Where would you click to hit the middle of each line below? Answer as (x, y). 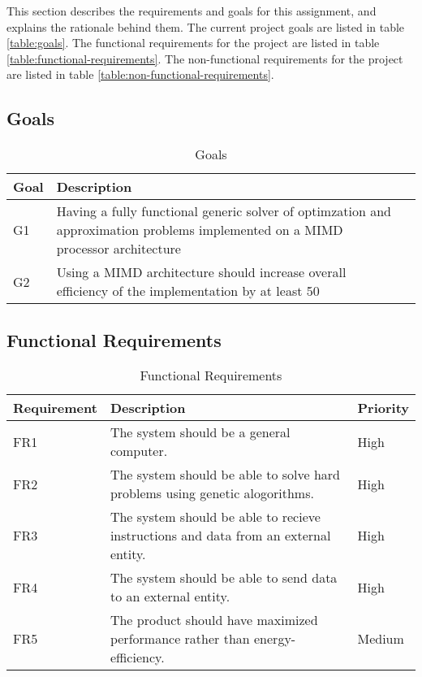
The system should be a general (200, 432)
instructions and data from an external (220, 536)
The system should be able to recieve (215, 517)
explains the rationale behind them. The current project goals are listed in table (206, 26)
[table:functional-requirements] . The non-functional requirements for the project (205, 58)
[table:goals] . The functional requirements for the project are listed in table (193, 43)
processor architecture (118, 249)
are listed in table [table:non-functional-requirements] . (140, 74)
